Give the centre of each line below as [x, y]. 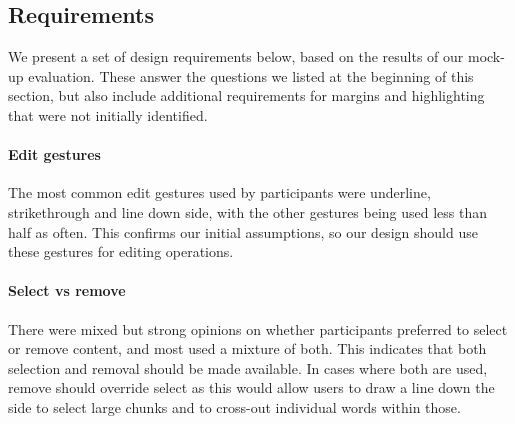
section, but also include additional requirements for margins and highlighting [246, 95]
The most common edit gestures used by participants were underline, [219, 192]
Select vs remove [67, 290]
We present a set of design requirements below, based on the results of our [236, 56]
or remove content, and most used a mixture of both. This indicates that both [247, 348]
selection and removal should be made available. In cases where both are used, [248, 367]
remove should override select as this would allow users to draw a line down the [251, 387]
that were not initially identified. [108, 114]
